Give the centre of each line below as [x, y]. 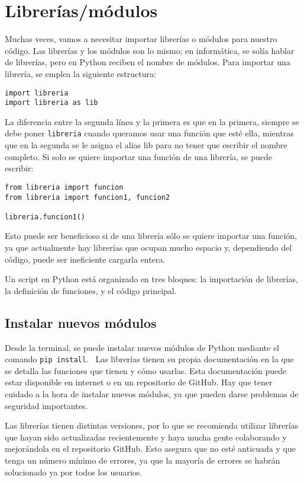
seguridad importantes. [46, 405]
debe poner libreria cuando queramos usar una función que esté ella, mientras [149, 133]
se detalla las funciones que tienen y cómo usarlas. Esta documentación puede [146, 370]
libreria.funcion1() [45, 217]
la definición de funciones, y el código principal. [91, 290]
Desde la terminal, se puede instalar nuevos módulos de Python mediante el [142, 347]
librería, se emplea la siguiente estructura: [80, 73]
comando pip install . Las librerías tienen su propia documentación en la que [149, 359]
